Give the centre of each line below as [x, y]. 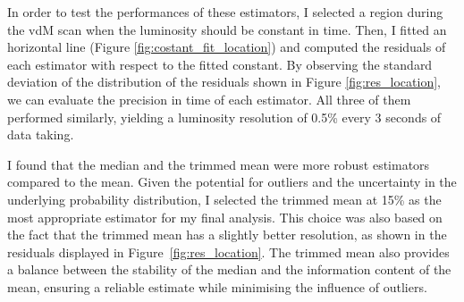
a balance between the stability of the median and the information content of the [229, 269]
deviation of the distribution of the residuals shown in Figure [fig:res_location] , [224, 82]
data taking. [41, 134]
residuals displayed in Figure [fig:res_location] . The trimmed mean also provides [228, 252]
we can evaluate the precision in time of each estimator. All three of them [209, 99]
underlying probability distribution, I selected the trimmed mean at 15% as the [224, 199]
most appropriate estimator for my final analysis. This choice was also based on [225, 217]
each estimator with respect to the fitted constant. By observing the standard [220, 64]
